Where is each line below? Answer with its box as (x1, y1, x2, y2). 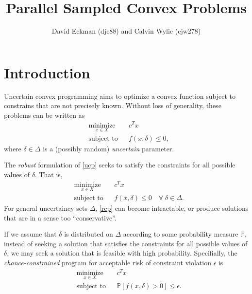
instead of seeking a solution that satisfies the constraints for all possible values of (4, 238, 248, 248)
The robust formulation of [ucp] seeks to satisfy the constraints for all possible (4, 160, 235, 170)
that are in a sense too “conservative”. (4, 212, 117, 222)
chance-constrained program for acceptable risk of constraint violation (4, 257, 211, 267)
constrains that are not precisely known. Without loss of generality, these (4, 100, 221, 110)
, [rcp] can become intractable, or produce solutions (95, 202, 249, 213)
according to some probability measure (123, 229, 238, 239)
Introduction (4, 62, 90, 82)
